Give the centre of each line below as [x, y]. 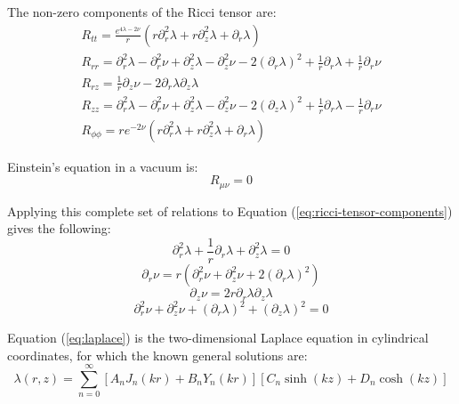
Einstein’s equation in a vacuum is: [103, 166]
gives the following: [59, 228]
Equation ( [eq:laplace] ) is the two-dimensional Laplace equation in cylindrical [218, 337]
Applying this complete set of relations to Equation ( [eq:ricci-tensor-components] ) [230, 210]
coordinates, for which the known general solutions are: [157, 355]
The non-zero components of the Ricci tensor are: [142, 12]
